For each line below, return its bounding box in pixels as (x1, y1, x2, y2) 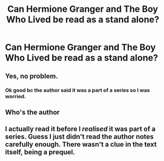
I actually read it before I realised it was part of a (5, 125, 156, 133)
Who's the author (5, 108, 60, 117)
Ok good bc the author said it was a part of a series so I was (5, 86, 150, 93)
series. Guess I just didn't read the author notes (5, 132, 154, 141)
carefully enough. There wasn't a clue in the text (5, 140, 157, 149)
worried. (5, 93, 26, 100)
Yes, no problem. (5, 72, 58, 80)
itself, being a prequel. (5, 148, 75, 157)
